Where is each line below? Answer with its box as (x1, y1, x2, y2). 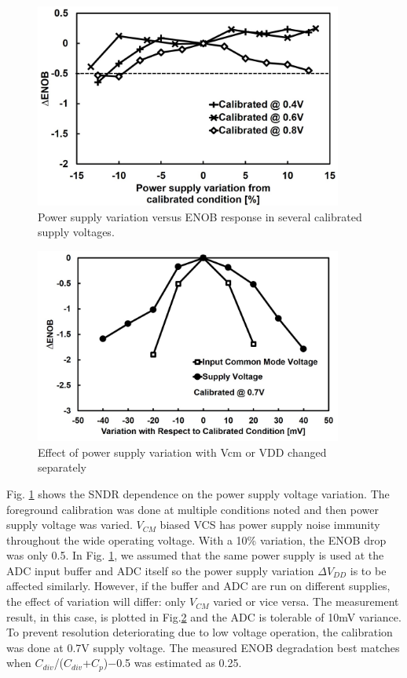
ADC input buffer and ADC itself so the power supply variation (6, 562, 314, 578)
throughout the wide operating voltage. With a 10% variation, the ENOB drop (6, 531, 387, 548)
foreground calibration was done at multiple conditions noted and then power (6, 501, 379, 517)
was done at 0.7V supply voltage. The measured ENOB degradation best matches (6, 639, 400, 655)
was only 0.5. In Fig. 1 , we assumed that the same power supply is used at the (6, 547, 384, 563)
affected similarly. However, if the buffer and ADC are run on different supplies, (6, 578, 390, 594)
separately (38, 459, 86, 476)
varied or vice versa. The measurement (213, 593, 399, 610)
